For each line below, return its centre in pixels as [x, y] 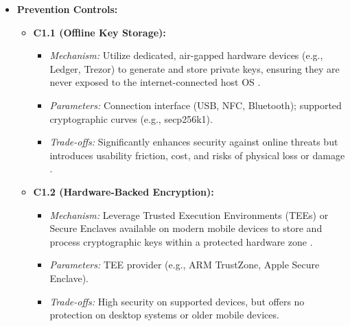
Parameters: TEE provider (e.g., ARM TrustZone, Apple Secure [185, 265]
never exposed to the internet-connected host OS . [155, 82]
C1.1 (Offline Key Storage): [100, 32]
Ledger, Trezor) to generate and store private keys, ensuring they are [195, 68]
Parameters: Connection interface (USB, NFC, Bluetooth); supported [196, 105]
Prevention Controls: [67, 9]
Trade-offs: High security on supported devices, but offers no [177, 301]
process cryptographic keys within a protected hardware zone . [181, 241]
